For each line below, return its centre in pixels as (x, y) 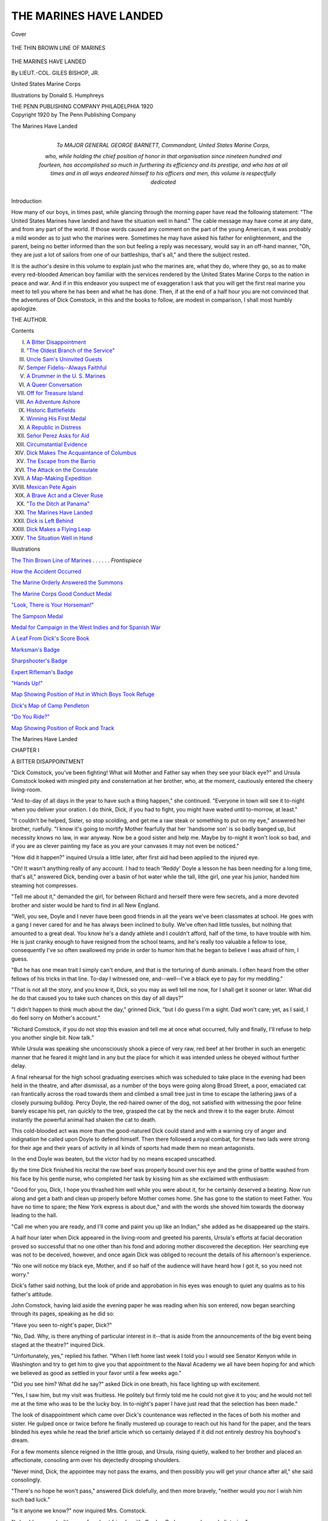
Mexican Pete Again (52, 487)
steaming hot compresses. (45, 885)
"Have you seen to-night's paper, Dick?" (62, 1325)
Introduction (26, 201)
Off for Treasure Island (55, 393)
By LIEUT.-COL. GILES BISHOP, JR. (55, 72)
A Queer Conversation (54, 385)
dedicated (163, 182)
